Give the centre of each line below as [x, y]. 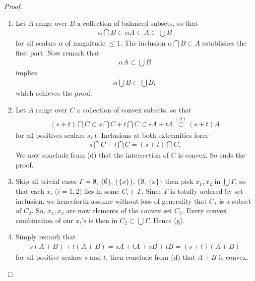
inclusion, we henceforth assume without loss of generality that [111, 200]
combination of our [44, 220]
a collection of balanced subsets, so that [137, 23]
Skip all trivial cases [46, 181]
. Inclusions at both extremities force [153, 135]
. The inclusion [143, 43]
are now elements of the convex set [119, 210]
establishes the [224, 43]
